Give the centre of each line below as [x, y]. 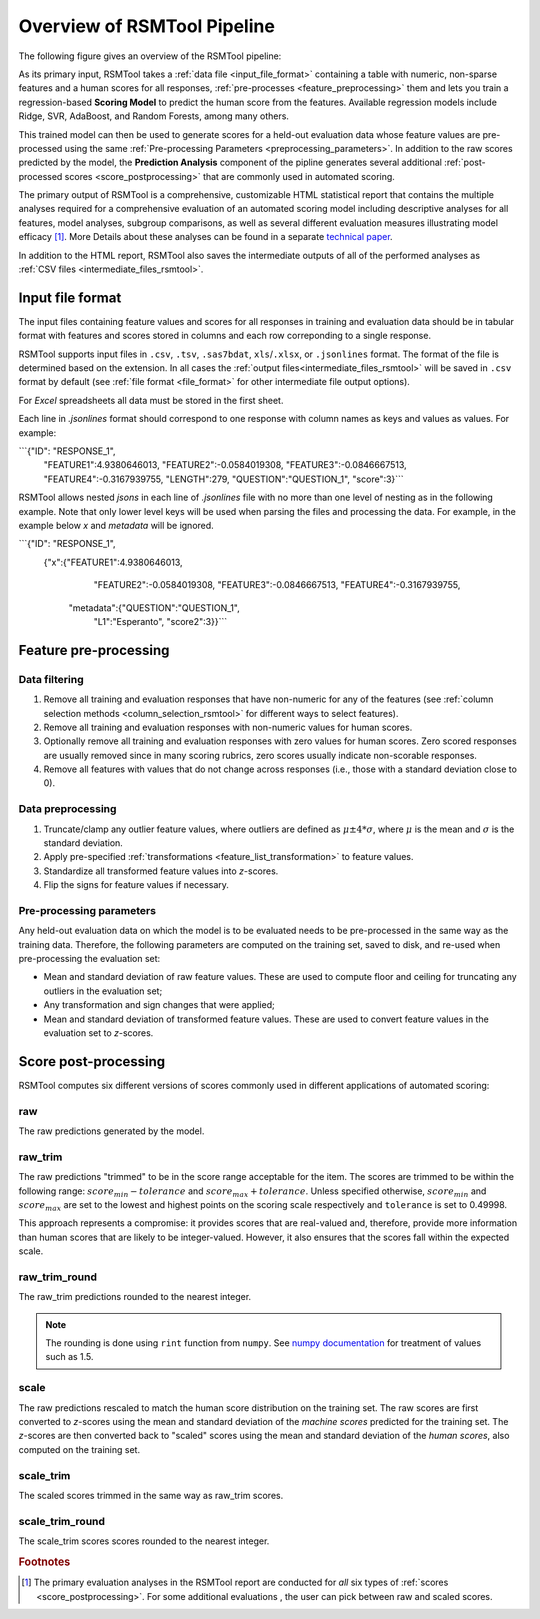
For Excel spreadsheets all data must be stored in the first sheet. [151, 400]
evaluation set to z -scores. [98, 1033]
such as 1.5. [69, 1357]
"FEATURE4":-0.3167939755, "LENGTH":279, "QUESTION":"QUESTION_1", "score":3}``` [223, 479]
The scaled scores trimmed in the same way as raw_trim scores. [151, 1495]
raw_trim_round [58, 1277]
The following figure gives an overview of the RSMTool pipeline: [150, 56]
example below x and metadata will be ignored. [116, 525]
